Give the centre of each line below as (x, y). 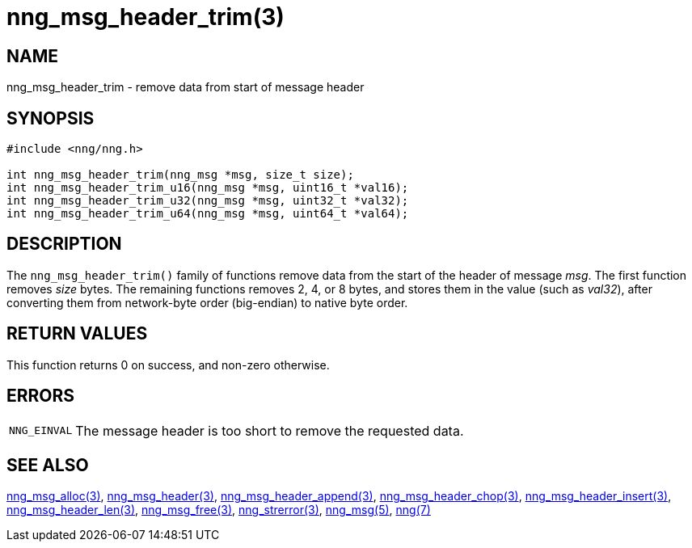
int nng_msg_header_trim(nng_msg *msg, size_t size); (180, 175)
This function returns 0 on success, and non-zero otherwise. (168, 365)
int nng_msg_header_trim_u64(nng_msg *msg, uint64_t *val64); (208, 214)
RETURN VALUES (77, 334)
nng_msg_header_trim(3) (146, 17)
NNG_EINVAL (41, 431)
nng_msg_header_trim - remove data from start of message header (186, 87)
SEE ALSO (48, 465)
